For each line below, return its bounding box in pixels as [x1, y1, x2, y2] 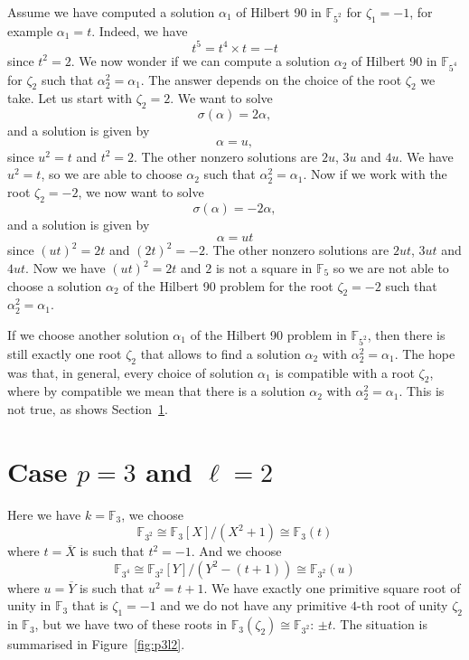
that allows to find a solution [140, 344, 301, 363]
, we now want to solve [78, 183, 204, 202]
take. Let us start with [7, 89, 133, 108]
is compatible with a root [275, 363, 415, 382]
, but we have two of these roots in [34, 615, 228, 634]
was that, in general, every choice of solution [7, 363, 254, 382]
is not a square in [215, 259, 313, 277]
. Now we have [25, 259, 106, 277]
